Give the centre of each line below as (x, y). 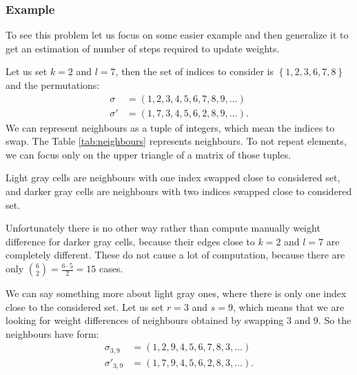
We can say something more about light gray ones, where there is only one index (176, 293)
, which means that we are (289, 306)
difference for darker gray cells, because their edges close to (130, 241)
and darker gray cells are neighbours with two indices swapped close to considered (179, 191)
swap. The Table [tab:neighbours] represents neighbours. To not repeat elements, (176, 141)
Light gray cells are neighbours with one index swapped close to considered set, (173, 178)
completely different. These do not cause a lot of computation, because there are (175, 255)
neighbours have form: (52, 333)
